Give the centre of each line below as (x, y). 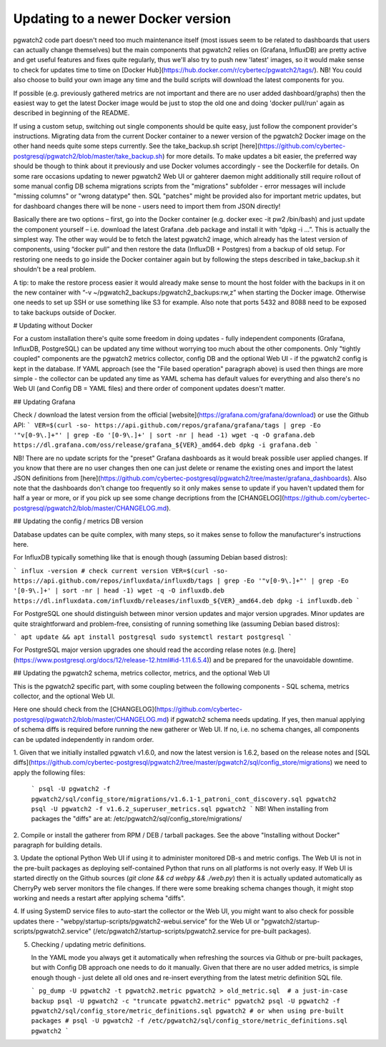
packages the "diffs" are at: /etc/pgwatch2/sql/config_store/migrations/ (137, 819)
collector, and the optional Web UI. (64, 696)
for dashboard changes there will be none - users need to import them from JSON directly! (147, 206)
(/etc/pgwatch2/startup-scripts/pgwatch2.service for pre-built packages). (202, 931)
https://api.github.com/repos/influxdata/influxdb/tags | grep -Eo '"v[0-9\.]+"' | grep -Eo (181, 581)
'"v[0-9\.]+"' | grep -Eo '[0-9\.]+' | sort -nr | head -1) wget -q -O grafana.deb (164, 435)
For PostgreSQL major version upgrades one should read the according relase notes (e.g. (145, 650)
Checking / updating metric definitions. (89, 944)
